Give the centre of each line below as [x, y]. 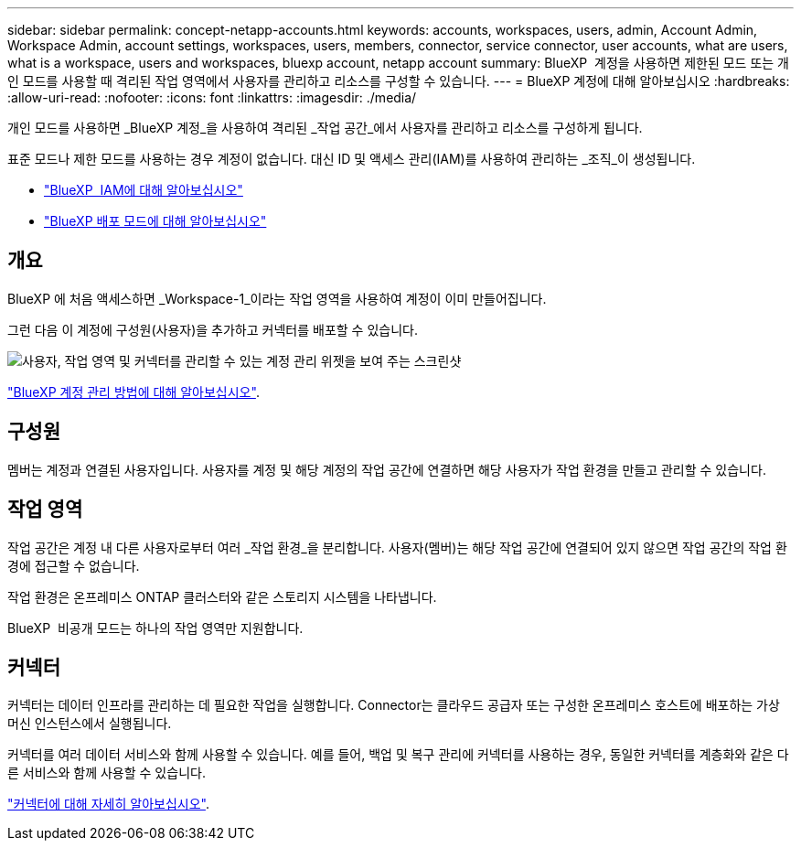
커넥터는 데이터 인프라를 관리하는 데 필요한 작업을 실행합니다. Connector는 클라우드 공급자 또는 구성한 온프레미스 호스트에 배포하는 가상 [394, 705]
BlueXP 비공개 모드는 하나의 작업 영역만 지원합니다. [155, 628]
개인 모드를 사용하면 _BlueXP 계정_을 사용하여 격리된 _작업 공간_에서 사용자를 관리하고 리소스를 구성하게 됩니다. [325, 128]
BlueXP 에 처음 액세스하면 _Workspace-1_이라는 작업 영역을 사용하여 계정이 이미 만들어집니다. [277, 298]
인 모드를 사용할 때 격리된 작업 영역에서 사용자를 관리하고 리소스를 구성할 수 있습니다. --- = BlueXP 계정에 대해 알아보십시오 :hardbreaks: [399, 81]
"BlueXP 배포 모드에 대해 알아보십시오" [155, 221]
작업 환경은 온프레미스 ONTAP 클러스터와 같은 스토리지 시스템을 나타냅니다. [222, 596]
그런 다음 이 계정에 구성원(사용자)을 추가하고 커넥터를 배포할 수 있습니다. [213, 329]
